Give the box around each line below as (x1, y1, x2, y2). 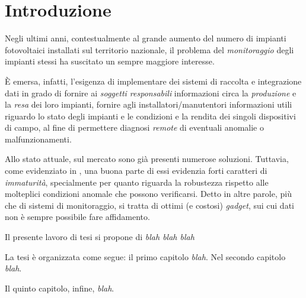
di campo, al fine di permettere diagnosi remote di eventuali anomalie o (5, 121, 264, 134)
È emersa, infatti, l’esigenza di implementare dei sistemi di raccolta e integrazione (5, 74, 302, 87)
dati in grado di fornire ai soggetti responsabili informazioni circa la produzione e (5, 86, 297, 99)
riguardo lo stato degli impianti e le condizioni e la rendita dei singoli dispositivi (5, 109, 296, 122)
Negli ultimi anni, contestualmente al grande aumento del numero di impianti (5, 32, 286, 44)
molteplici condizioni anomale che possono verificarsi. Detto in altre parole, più (5, 187, 292, 200)
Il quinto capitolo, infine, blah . (5, 281, 114, 294)
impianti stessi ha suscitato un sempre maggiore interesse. (5, 55, 215, 67)
